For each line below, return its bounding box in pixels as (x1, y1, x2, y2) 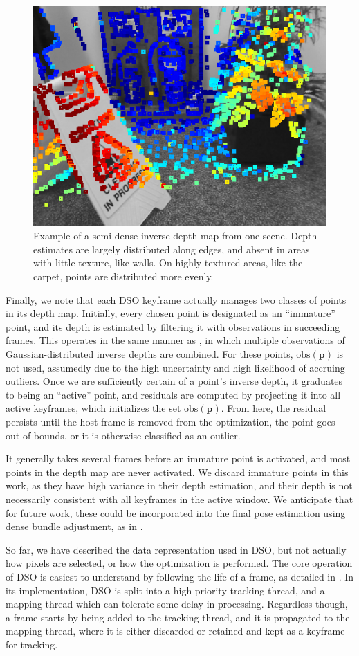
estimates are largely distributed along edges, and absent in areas (33, 242, 310, 256)
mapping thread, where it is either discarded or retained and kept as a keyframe (6, 623, 345, 638)
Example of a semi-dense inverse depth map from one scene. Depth (33, 228, 317, 243)
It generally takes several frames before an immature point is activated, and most (6, 451, 351, 466)
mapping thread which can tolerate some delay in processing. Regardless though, (6, 596, 348, 611)
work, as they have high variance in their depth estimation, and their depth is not (6, 478, 353, 493)
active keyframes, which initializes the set (6, 401, 181, 415)
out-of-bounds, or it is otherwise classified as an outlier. (6, 428, 241, 442)
